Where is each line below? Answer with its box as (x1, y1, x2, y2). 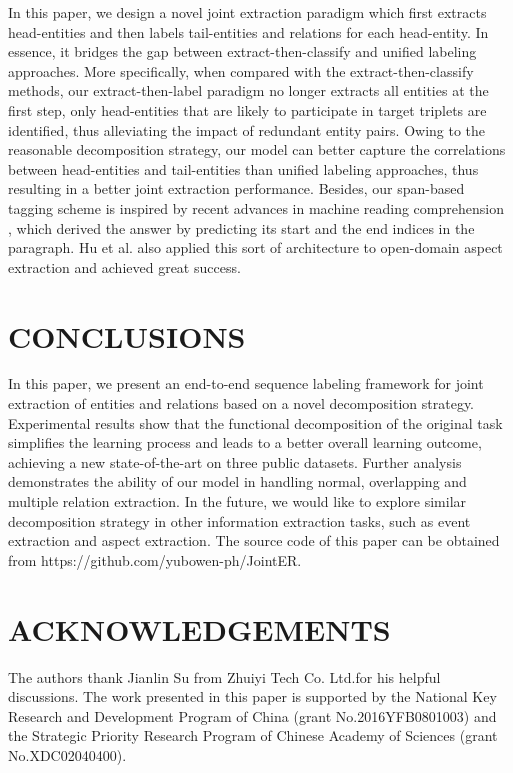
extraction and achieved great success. (8, 256, 241, 277)
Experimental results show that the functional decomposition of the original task (8, 412, 503, 433)
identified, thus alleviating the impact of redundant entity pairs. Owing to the (8, 119, 486, 140)
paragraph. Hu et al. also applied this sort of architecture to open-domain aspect (8, 237, 503, 258)
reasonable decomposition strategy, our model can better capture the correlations (8, 139, 506, 160)
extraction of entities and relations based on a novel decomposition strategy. (8, 393, 475, 414)
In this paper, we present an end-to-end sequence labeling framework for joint (8, 373, 484, 394)
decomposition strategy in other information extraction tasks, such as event (8, 510, 471, 531)
